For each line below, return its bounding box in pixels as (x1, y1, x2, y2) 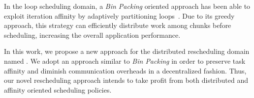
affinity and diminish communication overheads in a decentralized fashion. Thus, (4, 65, 247, 75)
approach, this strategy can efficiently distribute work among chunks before (4, 20, 231, 30)
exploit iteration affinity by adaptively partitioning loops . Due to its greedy (4, 10, 235, 21)
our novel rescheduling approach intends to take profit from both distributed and (4, 75, 248, 85)
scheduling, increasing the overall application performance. (4, 29, 181, 40)
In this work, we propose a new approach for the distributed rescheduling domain (4, 46, 250, 56)
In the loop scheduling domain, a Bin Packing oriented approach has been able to (4, 1, 251, 11)
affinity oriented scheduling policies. (4, 84, 112, 95)
